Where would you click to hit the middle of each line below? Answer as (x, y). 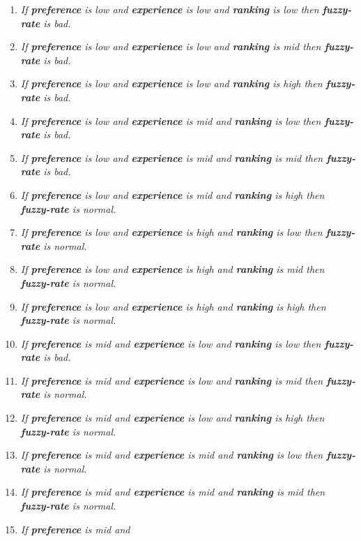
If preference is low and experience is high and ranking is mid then (172, 269)
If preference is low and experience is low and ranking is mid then (171, 46)
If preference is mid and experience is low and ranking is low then (171, 343)
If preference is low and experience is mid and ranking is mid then (172, 157)
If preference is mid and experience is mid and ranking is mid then (173, 492)
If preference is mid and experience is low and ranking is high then (172, 418)
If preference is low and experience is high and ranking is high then (173, 306)
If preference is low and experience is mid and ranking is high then (172, 194)
